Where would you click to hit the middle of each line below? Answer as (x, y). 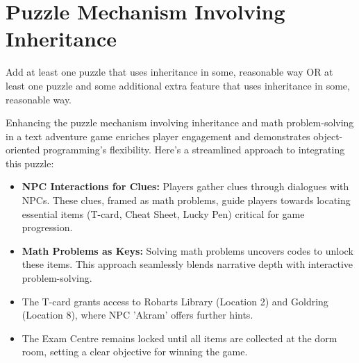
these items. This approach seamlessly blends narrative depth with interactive (187, 264)
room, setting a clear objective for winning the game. (135, 352)
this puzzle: (30, 163)
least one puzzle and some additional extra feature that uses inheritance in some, (178, 85)
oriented (23, 150)
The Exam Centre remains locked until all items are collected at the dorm (179, 338)
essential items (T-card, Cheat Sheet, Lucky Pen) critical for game (163, 213)
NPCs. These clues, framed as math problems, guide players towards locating (186, 200)
